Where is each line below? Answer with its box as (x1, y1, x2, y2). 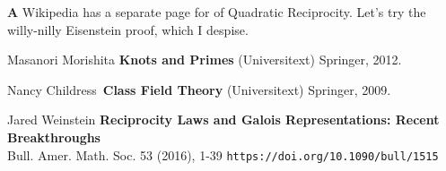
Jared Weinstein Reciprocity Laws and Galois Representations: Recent (7, 110, 440, 129)
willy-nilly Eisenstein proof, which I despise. (7, 20, 249, 38)
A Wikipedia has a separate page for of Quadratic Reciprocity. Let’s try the (7, 3, 426, 21)
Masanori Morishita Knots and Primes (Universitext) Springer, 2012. (7, 50, 402, 69)
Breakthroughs (7, 127, 101, 146)
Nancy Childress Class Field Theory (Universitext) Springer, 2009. (7, 80, 391, 98)
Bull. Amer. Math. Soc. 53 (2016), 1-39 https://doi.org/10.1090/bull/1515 (7, 145, 439, 164)
